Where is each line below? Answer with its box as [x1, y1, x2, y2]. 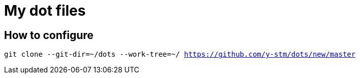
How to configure [4, 28, 94, 42]
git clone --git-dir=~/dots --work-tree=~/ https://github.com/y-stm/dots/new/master [4, 50, 356, 59]
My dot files [4, 2, 86, 19]
